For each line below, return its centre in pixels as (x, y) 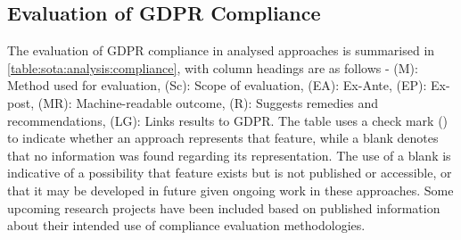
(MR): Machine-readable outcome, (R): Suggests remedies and (208, 102)
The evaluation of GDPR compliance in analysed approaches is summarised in (221, 50)
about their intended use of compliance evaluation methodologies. (186, 225)
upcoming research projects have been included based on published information (224, 207)
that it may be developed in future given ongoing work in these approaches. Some (230, 190)
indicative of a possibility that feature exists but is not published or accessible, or (230, 173)
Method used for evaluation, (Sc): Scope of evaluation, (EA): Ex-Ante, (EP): (217, 85)
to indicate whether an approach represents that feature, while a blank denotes (223, 138)
